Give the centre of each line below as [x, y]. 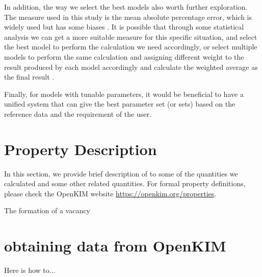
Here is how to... [30, 270]
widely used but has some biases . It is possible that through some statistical [124, 27]
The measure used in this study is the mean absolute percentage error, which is [128, 17]
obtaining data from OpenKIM [115, 246]
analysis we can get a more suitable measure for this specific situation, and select [131, 36]
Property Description [81, 149]
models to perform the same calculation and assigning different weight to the [124, 56]
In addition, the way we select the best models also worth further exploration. [126, 7]
